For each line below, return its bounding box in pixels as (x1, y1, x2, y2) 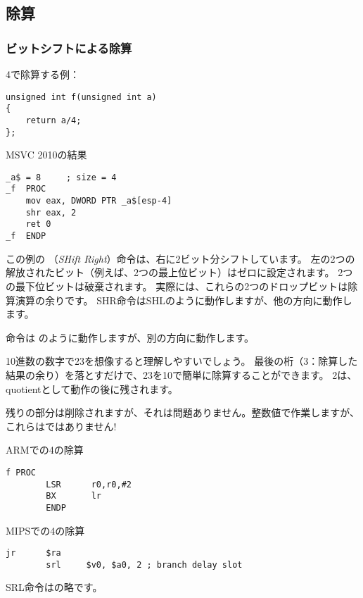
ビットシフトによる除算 (6, 39, 132, 56)
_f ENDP (6, 231, 46, 242)
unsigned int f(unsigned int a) (6, 92, 157, 102)
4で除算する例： (6, 67, 79, 81)
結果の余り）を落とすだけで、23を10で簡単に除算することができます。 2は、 (6, 367, 357, 382)
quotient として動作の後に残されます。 (6, 381, 178, 396)
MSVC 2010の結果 (6, 147, 87, 162)
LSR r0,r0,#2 (46, 479, 132, 490)
